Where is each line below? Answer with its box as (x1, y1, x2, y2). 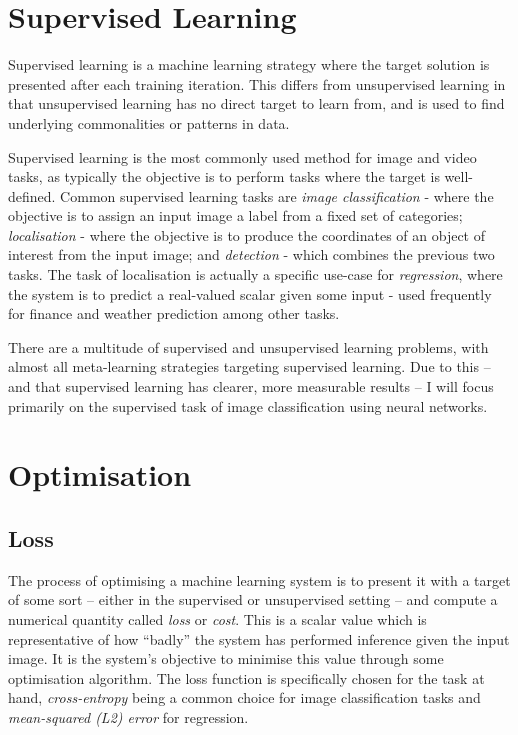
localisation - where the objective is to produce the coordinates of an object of (8, 224, 485, 245)
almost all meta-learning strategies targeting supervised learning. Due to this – (8, 356, 491, 377)
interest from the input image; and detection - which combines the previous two (8, 244, 495, 265)
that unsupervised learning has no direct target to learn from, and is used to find (8, 93, 505, 114)
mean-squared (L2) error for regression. (8, 706, 249, 727)
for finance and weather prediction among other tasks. (8, 303, 340, 324)
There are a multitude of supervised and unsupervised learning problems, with (8, 336, 489, 357)
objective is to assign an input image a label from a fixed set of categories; (8, 205, 463, 226)
